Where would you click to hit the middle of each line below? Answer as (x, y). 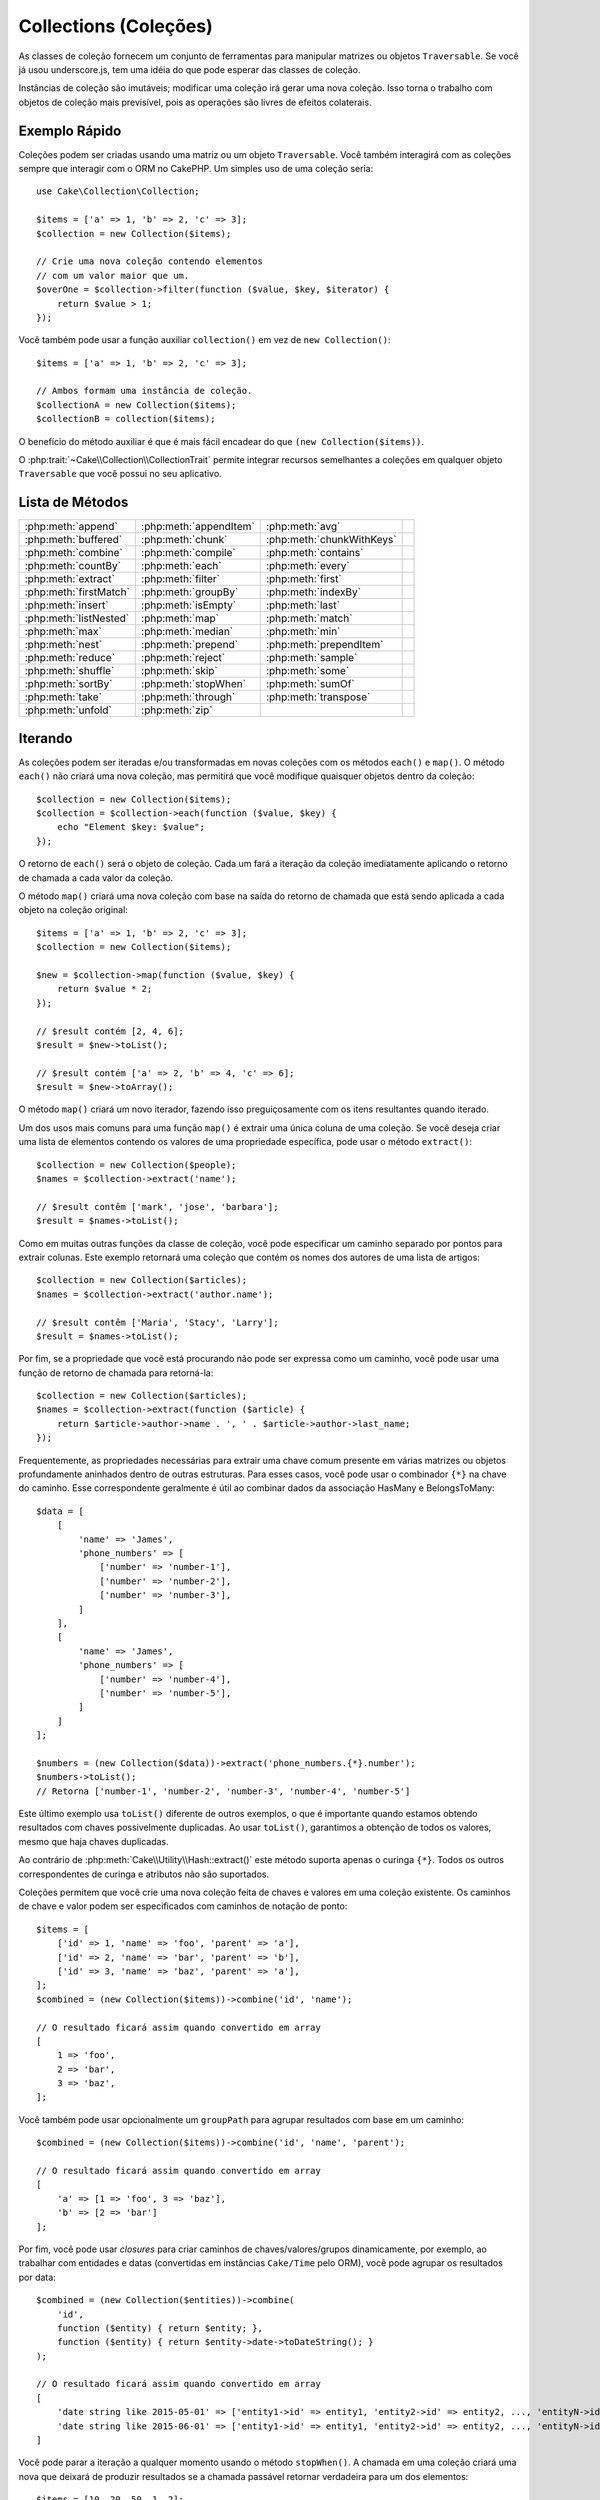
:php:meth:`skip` (180, 671)
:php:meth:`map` (180, 618)
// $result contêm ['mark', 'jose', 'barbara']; (157, 1206)
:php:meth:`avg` (303, 527)
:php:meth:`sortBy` (68, 684)
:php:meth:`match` (309, 618)
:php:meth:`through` (188, 697)
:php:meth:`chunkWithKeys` (331, 540)
